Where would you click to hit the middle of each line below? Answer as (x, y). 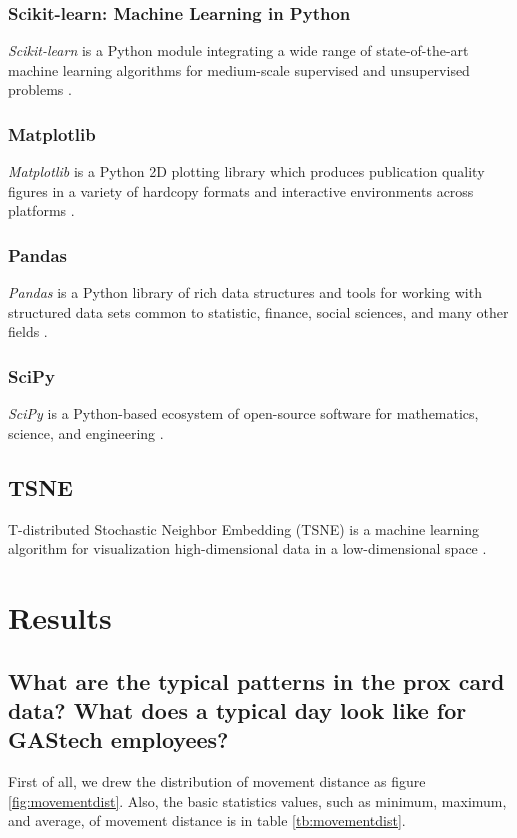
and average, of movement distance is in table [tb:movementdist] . (207, 820)
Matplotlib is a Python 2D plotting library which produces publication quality (246, 171)
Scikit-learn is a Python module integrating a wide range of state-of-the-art (238, 50)
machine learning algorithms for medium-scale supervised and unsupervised (239, 69)
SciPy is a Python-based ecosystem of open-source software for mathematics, (243, 413)
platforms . (41, 210)
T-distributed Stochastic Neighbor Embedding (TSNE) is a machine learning (243, 528)
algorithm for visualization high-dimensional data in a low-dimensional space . (247, 548)
